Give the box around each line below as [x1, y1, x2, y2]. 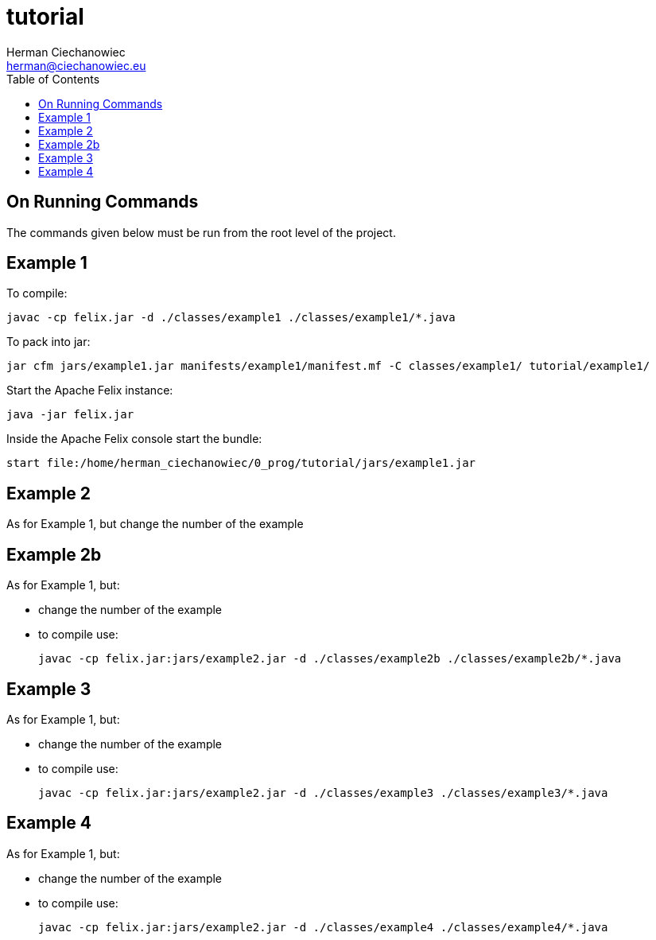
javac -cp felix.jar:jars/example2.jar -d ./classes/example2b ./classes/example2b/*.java [38, 652, 622, 666]
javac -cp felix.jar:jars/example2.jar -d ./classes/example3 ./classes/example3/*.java [38, 786, 608, 799]
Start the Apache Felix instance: [6, 383, 173, 398]
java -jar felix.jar [6, 408, 134, 421]
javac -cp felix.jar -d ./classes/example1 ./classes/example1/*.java [6, 311, 456, 324]
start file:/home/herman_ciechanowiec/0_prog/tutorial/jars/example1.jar [6, 456, 476, 470]
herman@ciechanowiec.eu [6, 58, 146, 72]
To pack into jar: [6, 335, 91, 349]
